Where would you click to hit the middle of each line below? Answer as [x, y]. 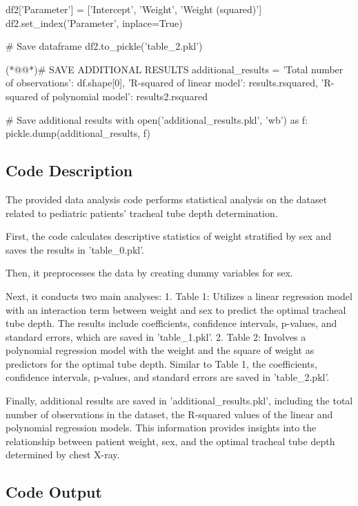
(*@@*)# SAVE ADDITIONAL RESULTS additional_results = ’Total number [175, 69]
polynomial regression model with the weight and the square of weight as [160, 350]
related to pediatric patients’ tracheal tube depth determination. [142, 213]
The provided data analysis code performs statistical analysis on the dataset [167, 199]
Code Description [69, 170]
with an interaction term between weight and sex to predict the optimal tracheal [176, 309]
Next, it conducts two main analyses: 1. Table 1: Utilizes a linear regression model [179, 296]
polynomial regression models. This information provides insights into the [161, 428]
